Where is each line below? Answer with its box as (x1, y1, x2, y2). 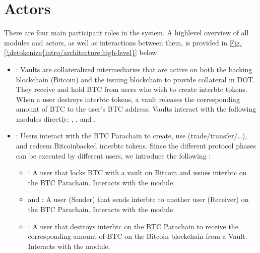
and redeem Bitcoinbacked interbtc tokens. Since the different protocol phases (16, 140, 256, 151)
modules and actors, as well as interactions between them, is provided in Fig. (4, 37, 242, 47)
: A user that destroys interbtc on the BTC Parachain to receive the (28, 221, 238, 231)
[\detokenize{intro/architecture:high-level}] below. (4, 47, 159, 58)
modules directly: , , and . (16, 113, 96, 124)
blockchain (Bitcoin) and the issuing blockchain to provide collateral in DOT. (16, 74, 255, 84)
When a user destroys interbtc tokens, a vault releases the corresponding (16, 93, 240, 104)
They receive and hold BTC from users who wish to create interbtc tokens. (16, 84, 247, 94)
